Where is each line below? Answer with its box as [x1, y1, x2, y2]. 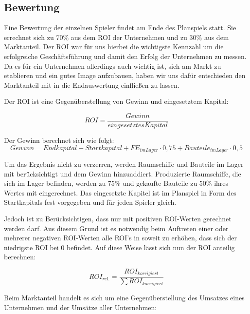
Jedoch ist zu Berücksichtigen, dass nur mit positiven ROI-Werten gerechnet [4, 214, 232, 224]
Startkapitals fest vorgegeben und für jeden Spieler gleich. [4, 197, 177, 207]
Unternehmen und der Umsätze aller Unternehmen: [4, 302, 157, 312]
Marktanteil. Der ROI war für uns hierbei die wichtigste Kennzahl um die [4, 41, 224, 52]
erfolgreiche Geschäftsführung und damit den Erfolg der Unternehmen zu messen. [4, 51, 247, 61]
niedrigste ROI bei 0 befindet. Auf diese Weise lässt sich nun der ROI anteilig [4, 242, 235, 252]
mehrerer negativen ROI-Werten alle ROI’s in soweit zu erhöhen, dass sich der [4, 233, 237, 243]
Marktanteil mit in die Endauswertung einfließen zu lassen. [4, 79, 179, 90]
